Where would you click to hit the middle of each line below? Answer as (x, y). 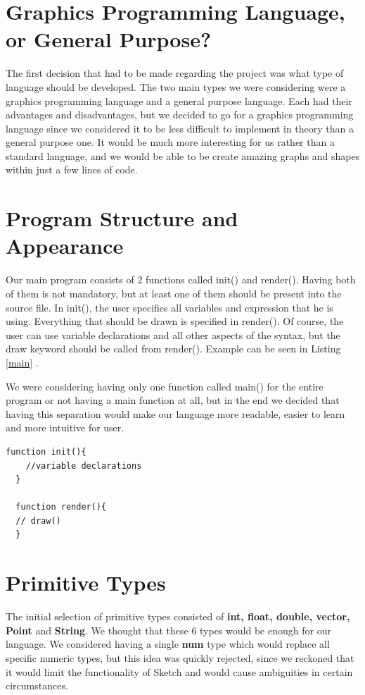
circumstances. (37, 685)
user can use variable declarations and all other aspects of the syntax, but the (173, 334)
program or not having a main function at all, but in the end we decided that (173, 400)
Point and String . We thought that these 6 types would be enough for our (168, 630)
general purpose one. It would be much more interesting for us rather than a (170, 142)
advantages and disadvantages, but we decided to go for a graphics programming (180, 115)
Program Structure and (122, 218)
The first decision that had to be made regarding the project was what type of (175, 73)
